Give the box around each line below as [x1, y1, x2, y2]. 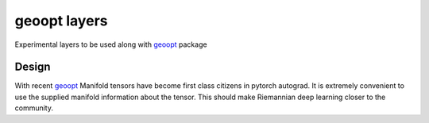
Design [14, 60, 51, 74]
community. [14, 103, 53, 113]
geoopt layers [14, 12, 108, 29]
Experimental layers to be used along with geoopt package [14, 40, 207, 49]
